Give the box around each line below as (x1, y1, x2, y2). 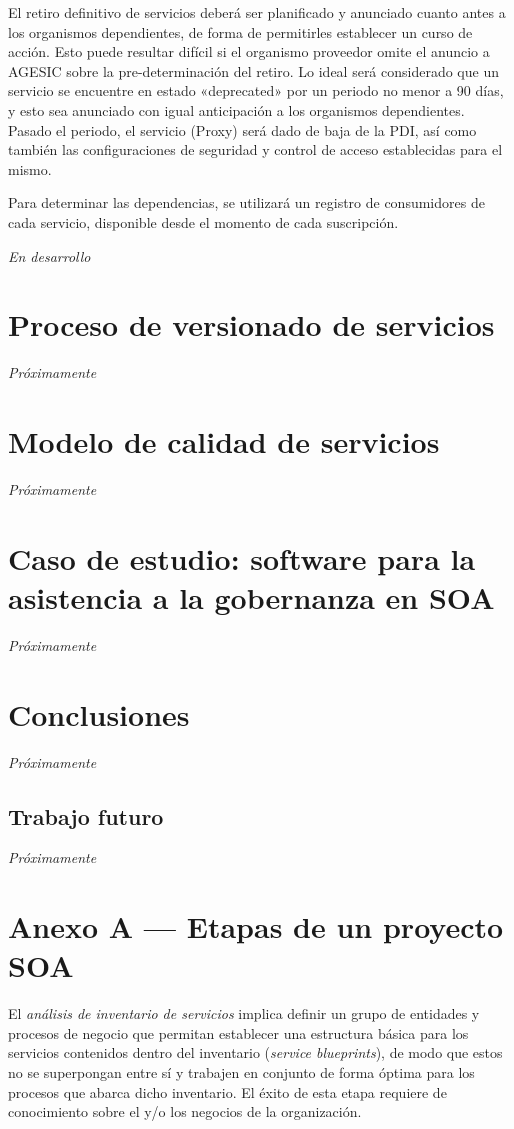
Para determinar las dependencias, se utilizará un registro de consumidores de (8, 192, 485, 213)
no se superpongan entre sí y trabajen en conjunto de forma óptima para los (8, 1062, 475, 1083)
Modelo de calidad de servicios (8, 421, 440, 462)
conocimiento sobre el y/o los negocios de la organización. (8, 1101, 362, 1122)
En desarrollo (8, 245, 91, 266)
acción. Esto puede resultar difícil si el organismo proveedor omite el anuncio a (8, 41, 490, 62)
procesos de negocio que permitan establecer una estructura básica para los (8, 1022, 469, 1043)
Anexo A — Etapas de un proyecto (8, 906, 504, 947)
